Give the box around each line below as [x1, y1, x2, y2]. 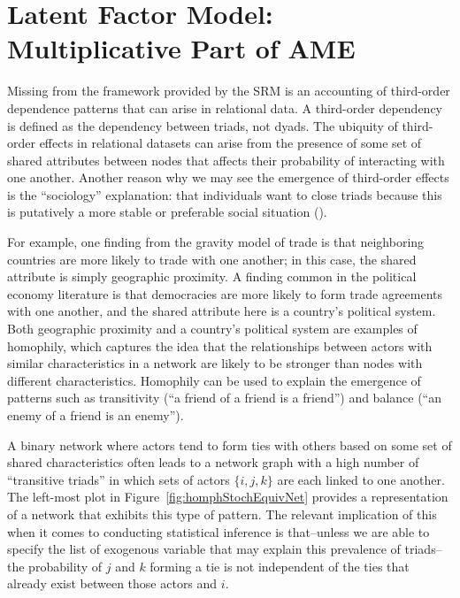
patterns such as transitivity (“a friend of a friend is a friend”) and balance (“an [7, 388, 442, 407]
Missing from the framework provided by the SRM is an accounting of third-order [7, 81, 450, 100]
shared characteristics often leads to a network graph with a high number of [7, 453, 419, 471]
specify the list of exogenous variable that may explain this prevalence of [7, 540, 401, 558]
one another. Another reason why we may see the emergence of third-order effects [7, 168, 449, 187]
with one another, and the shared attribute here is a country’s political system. [7, 302, 436, 320]
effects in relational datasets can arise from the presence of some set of [39, 134, 422, 152]
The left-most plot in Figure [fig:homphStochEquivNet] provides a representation [7, 487, 448, 506]
